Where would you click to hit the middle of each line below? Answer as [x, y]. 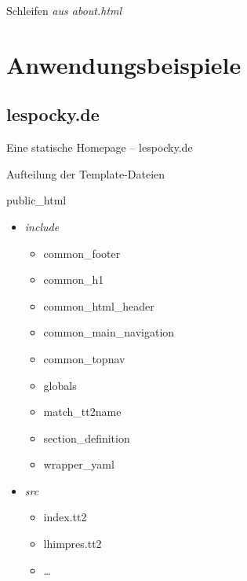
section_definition [87, 438]
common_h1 [74, 279]
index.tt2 [65, 517]
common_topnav [84, 358]
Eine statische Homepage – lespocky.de [100, 147]
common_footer [82, 253]
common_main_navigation [109, 332]
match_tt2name [82, 412]
